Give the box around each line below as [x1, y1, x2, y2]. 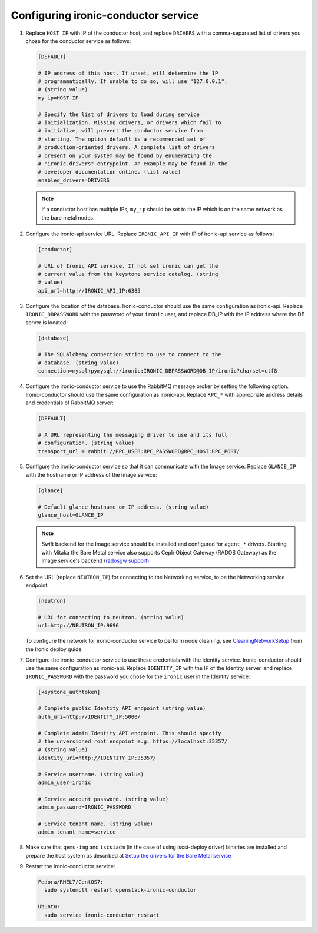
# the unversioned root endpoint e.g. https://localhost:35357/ [38, 738, 228, 745]
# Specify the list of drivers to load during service [38, 111, 200, 118]
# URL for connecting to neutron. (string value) [38, 614, 184, 620]
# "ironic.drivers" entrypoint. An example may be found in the [38, 161, 228, 167]
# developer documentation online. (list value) [38, 168, 181, 175]
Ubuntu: [38, 904, 60, 910]
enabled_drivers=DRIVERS [38, 177, 110, 184]
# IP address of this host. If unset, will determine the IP [38, 69, 218, 77]
